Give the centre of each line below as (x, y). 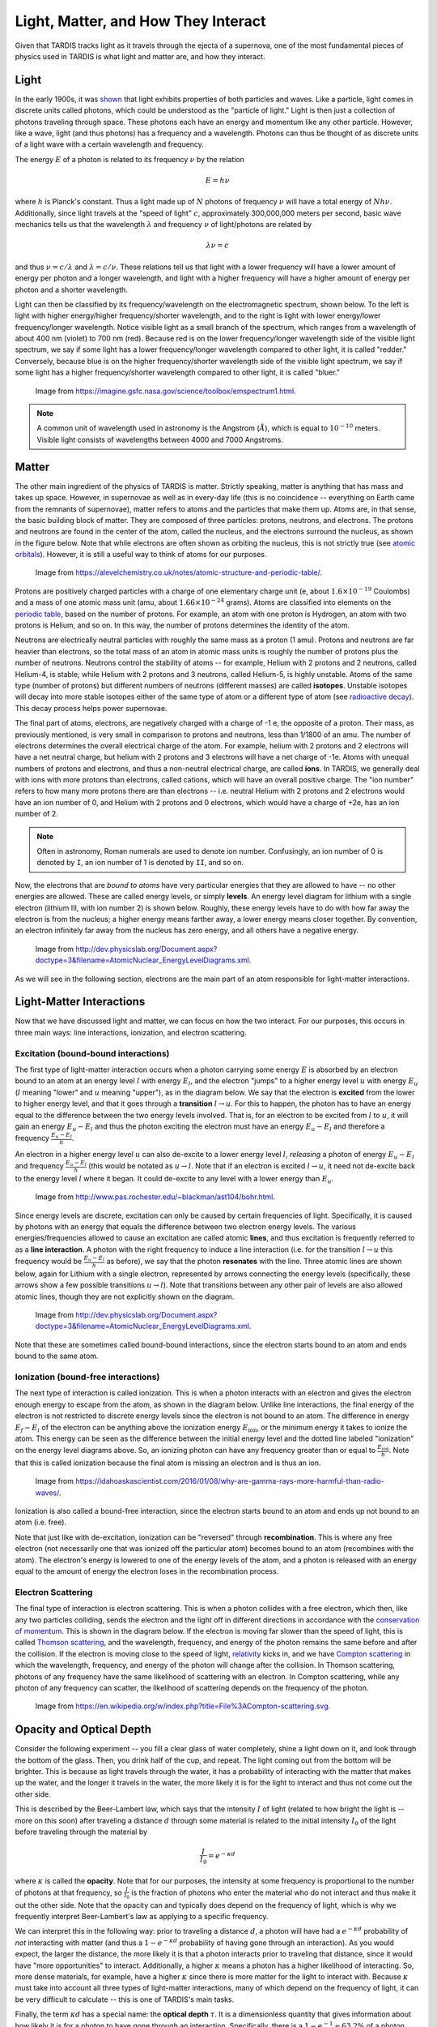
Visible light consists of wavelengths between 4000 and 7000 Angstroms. (160, 439)
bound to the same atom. (57, 1356)
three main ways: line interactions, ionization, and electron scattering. (131, 1032)
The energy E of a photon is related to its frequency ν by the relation (129, 159)
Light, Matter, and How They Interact (140, 21)
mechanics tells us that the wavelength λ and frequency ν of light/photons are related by (163, 225)
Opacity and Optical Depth (83, 1730)
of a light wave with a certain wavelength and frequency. (109, 144)
